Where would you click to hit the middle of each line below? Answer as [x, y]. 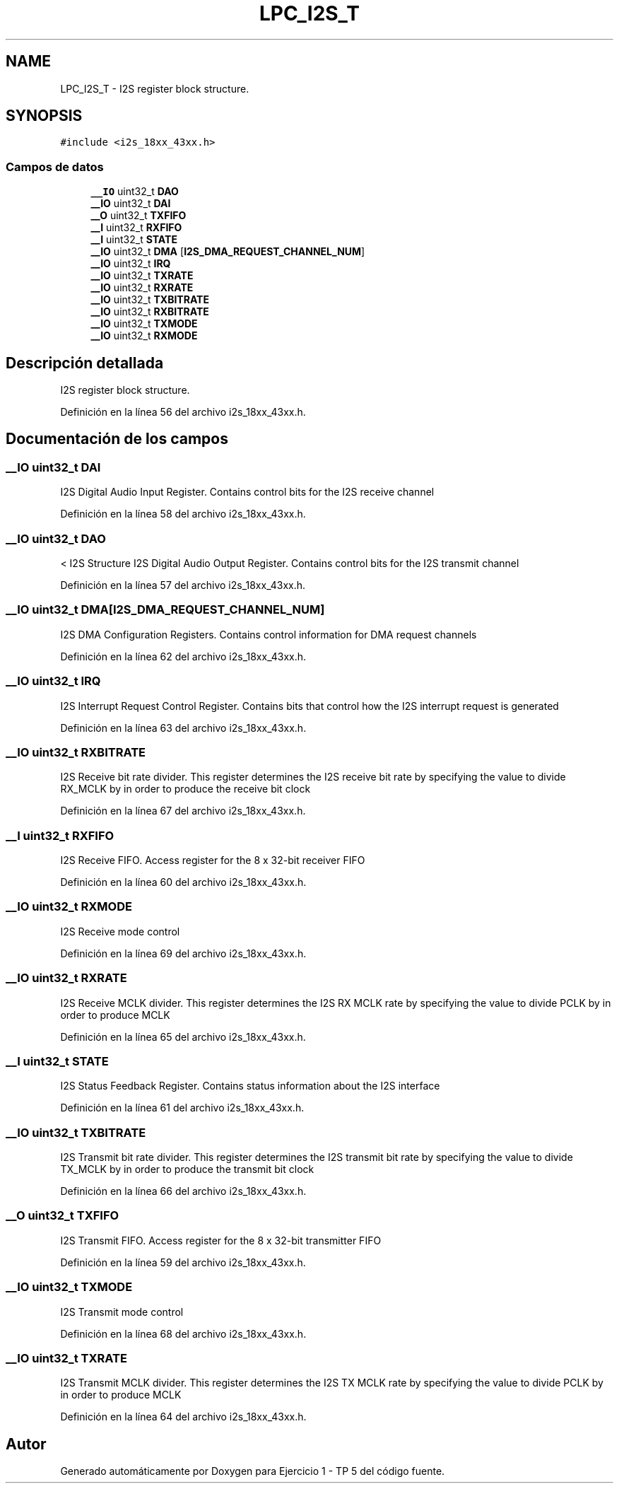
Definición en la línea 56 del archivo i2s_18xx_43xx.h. [183, 412]
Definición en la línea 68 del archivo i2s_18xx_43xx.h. [183, 1333]
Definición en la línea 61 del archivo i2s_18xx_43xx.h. [182, 1108]
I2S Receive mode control [120, 931]
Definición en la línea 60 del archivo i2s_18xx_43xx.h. [183, 882]
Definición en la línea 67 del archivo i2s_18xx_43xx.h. [183, 811]
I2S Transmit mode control [122, 1312]
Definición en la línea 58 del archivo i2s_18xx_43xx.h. [183, 514]
